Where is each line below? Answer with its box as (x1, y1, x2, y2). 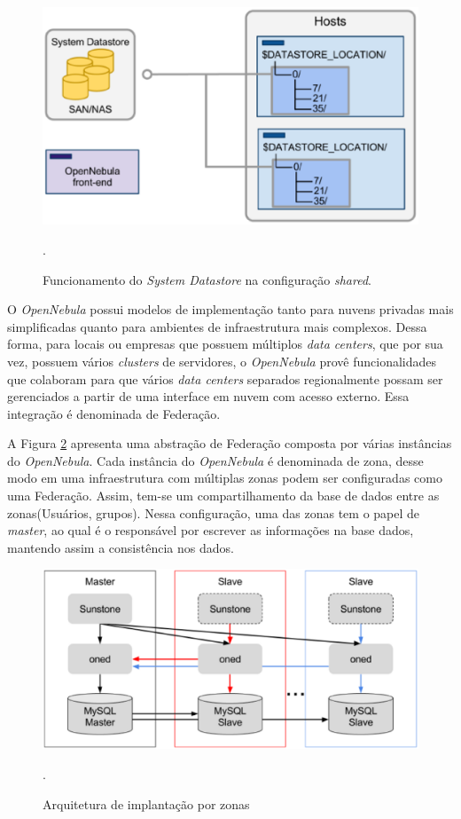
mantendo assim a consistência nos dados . (7, 538, 234, 556)
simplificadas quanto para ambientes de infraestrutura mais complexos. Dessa (7, 317, 427, 335)
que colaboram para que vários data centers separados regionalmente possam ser (7, 369, 443, 388)
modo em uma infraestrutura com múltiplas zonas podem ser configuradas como (7, 469, 442, 487)
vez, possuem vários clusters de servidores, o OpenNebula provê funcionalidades (7, 351, 437, 370)
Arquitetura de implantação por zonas (43, 794, 250, 813)
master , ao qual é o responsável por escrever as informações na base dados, (7, 521, 414, 539)
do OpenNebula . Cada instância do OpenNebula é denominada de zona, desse (7, 451, 424, 469)
